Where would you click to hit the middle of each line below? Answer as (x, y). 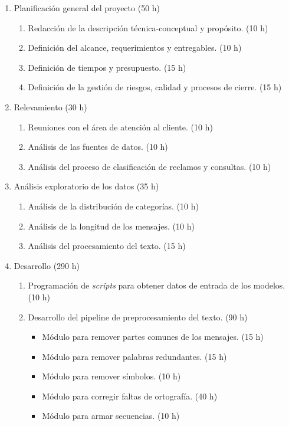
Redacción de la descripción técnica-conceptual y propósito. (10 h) (148, 27)
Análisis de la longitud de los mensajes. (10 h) (111, 226)
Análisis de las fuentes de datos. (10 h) (98, 147)
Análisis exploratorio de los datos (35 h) (86, 186)
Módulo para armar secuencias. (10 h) (111, 416)
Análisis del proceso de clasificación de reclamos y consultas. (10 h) (150, 166)
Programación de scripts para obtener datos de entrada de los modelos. (157, 285)
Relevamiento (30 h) (50, 106)
